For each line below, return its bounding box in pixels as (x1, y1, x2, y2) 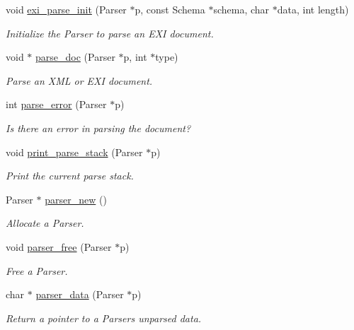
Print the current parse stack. (6, 168, 134, 183)
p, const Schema (135, 2, 205, 16)
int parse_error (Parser (6, 97, 107, 112)
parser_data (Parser (35, 287, 124, 302)
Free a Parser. (6, 263, 68, 278)
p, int (123, 49, 147, 64)
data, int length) (277, 2, 349, 16)
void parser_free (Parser (6, 239, 112, 254)
